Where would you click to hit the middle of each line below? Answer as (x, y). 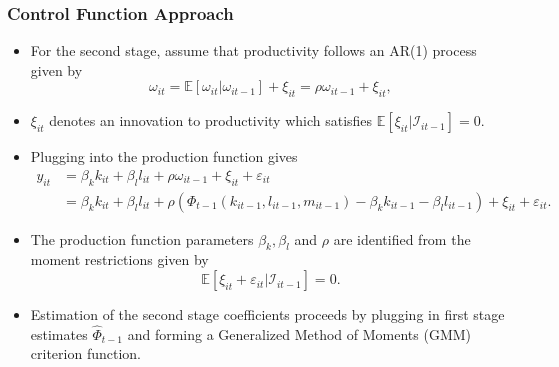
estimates (59, 333)
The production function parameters (142, 238)
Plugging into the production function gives (164, 156)
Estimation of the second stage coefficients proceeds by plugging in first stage (267, 314)
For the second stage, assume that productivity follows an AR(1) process (253, 50)
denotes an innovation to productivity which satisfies (211, 120)
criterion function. (85, 353)
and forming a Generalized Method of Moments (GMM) (299, 333)
